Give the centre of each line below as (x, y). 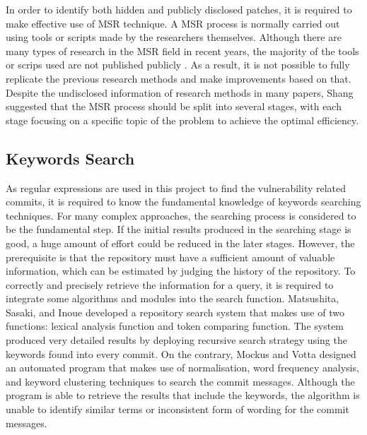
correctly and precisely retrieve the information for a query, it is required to (170, 284)
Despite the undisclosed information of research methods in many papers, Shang (180, 92)
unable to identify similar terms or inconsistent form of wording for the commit (177, 409)
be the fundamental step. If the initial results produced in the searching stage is (179, 229)
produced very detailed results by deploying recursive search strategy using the (176, 340)
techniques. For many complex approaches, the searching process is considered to (181, 215)
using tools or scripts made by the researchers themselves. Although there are (174, 37)
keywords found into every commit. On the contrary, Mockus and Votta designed (181, 353)
